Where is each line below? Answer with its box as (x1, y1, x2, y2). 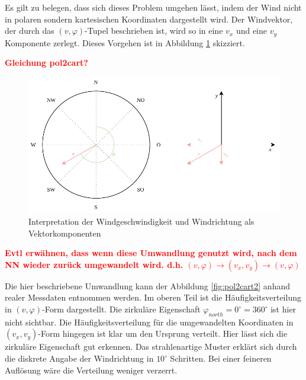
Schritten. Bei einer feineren (170, 352, 272, 365)
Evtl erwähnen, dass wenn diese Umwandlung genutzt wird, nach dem (5, 247, 297, 259)
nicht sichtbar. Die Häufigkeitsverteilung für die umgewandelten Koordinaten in (5, 315, 294, 328)
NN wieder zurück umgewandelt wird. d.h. (5, 258, 183, 270)
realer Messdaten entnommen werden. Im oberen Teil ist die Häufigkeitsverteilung (5, 291, 301, 304)
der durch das (5, 24, 54, 37)
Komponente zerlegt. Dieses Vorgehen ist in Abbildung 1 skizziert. (5, 36, 245, 49)
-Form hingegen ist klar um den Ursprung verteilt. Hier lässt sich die (38, 327, 288, 340)
